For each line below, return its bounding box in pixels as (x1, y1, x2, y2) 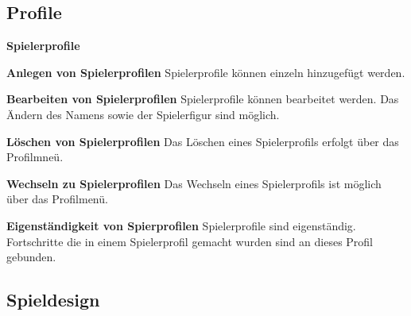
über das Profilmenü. (6, 191, 108, 207)
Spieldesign (6, 287, 100, 312)
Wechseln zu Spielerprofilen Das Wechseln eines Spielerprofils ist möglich (6, 175, 382, 191)
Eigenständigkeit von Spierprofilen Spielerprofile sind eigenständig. (6, 217, 356, 233)
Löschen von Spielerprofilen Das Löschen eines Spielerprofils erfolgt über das (6, 133, 399, 149)
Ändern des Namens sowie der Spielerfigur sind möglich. (6, 106, 280, 122)
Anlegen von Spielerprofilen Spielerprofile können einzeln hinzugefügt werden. (6, 64, 405, 80)
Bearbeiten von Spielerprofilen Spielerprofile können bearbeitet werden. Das (6, 91, 399, 107)
